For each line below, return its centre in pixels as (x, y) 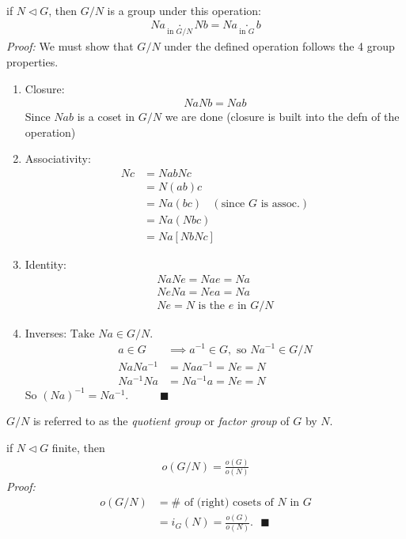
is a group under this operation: (184, 10)
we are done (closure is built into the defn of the (282, 117)
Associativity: (58, 158)
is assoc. (280, 204)
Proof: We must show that (70, 46)
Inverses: (46, 332)
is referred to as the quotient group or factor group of (161, 421)
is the (212, 305)
